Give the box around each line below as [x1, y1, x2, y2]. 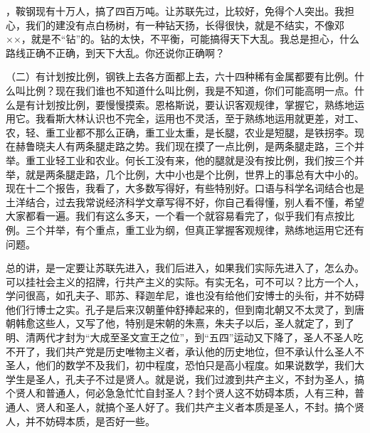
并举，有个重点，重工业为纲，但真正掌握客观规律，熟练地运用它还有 [45, 222, 364, 237]
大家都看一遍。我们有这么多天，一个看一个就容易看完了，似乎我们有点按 [6, 208, 344, 223]
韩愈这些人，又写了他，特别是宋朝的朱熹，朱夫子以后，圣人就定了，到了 [15, 316, 354, 331]
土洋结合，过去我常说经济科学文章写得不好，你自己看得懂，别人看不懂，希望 [6, 194, 364, 209]
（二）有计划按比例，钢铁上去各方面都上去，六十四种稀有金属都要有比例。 [6, 69, 354, 84]
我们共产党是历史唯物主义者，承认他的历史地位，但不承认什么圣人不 [45, 343, 364, 358]
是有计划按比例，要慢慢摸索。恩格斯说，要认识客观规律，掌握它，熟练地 [15, 97, 354, 112]
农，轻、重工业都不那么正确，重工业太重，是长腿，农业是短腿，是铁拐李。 [6, 124, 354, 139]
